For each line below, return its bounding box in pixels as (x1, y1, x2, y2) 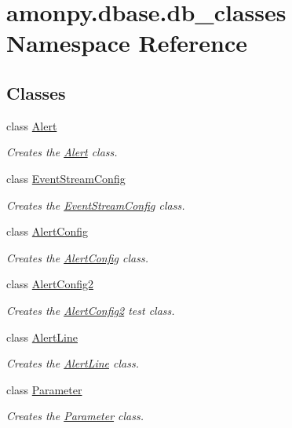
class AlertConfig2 (6, 276, 94, 292)
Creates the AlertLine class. (6, 355, 139, 371)
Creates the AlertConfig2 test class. (6, 302, 175, 318)
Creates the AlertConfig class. (6, 249, 148, 265)
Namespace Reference (6, 27, 247, 59)
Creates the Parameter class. (6, 408, 144, 424)
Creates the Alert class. (6, 144, 118, 160)
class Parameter (6, 381, 82, 397)
